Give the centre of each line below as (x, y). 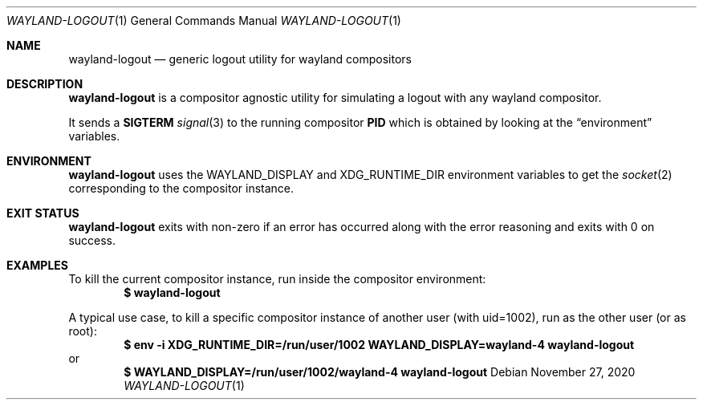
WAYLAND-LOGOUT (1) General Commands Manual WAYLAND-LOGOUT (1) (204, 20)
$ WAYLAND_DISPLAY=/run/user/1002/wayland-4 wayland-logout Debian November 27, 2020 (380, 372)
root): (83, 331)
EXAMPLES (37, 265)
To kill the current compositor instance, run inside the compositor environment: (277, 279)
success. (92, 240)
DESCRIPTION (45, 84)
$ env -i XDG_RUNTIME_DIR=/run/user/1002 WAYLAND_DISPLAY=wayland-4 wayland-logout (379, 345)
